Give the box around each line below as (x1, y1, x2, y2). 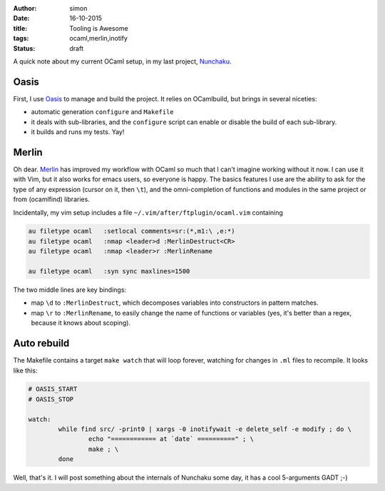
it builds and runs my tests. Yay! (31, 128, 125, 136)
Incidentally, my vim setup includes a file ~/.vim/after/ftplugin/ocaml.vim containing (13, 208, 283, 217)
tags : (13, 34, 29, 43)
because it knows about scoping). (31, 318, 131, 328)
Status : (13, 44, 36, 53)
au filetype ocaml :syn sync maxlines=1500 (28, 268, 190, 275)
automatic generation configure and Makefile (31, 108, 174, 116)
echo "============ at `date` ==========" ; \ (88, 435, 255, 443)
